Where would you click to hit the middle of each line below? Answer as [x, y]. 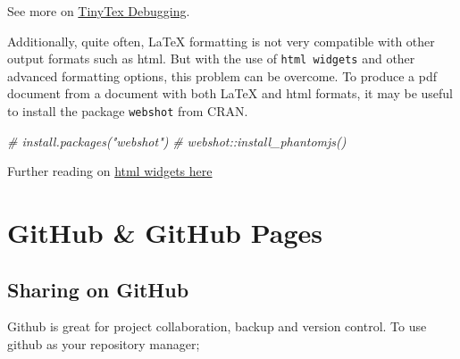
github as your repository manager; [104, 344]
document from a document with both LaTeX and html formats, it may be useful [230, 93]
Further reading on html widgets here [110, 171]
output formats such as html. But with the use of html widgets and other [211, 58]
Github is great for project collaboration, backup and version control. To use [217, 326]
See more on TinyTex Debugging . [99, 11]
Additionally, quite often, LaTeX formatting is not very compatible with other [221, 41]
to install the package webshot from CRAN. [128, 111]
